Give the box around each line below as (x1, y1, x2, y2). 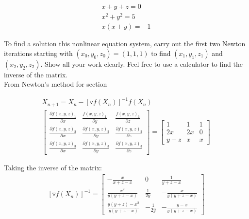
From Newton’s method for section (4, 79, 107, 89)
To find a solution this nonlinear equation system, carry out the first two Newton (4, 38, 246, 49)
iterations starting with (4, 48, 73, 58)
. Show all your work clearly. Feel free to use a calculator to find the (40, 58, 243, 69)
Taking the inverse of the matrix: (4, 163, 102, 172)
